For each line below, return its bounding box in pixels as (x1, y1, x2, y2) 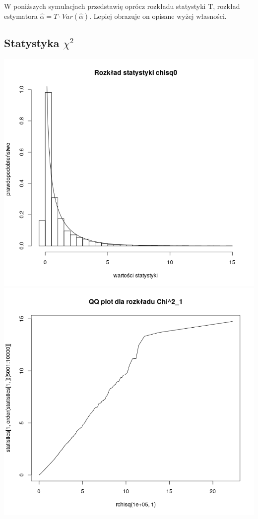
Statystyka (4, 35, 60, 50)
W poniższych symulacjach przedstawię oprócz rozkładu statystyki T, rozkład (4, 1, 240, 11)
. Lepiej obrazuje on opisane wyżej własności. (89, 10, 227, 21)
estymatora (4, 10, 38, 21)
